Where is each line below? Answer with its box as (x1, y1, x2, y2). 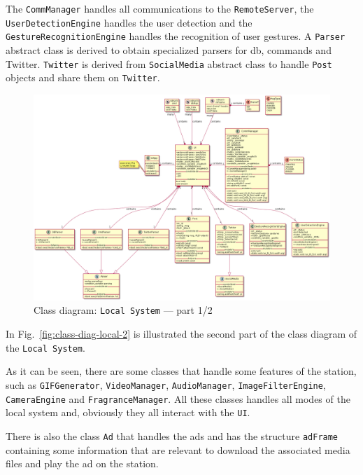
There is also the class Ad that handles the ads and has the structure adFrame (6, 428, 339, 443)
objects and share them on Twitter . (6, 70, 160, 85)
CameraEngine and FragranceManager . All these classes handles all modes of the (6, 391, 350, 406)
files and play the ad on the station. (6, 456, 159, 471)
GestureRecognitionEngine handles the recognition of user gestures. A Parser (6, 29, 346, 43)
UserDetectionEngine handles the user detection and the (6, 15, 252, 29)
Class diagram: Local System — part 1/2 (34, 303, 213, 317)
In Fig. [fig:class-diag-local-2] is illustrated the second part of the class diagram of (6, 326, 357, 341)
